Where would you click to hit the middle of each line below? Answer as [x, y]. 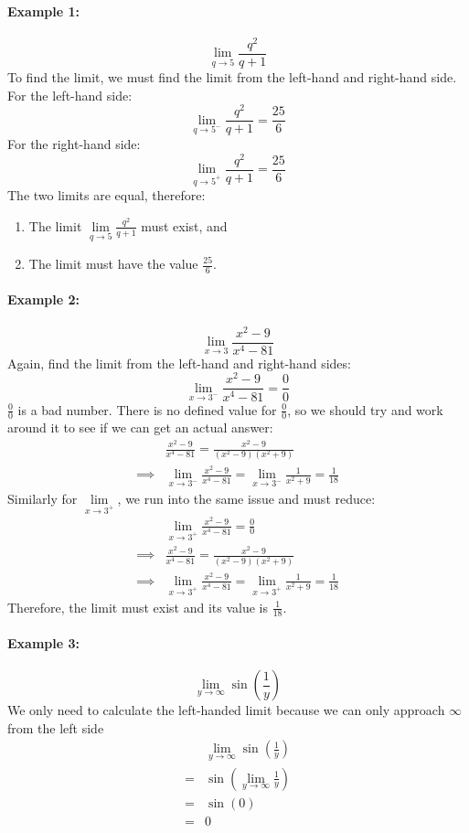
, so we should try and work [365, 409]
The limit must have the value [113, 263]
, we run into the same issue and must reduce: [246, 498]
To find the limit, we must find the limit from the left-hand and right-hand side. [232, 76]
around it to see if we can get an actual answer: [140, 427]
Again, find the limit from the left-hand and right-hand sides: [179, 363]
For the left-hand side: [70, 95]
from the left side [56, 727]
